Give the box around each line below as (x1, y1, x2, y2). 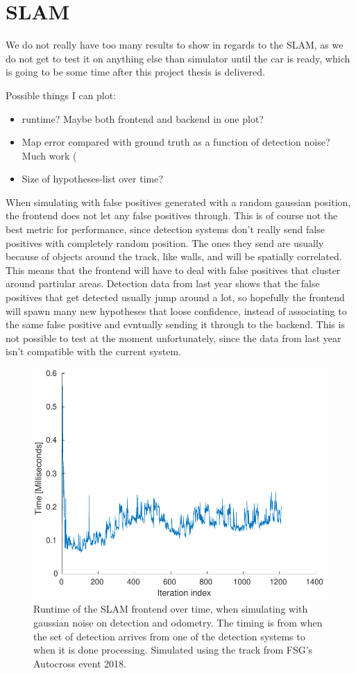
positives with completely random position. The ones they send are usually (6, 235, 324, 250)
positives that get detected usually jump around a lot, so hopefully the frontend (6, 290, 345, 305)
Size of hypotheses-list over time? (22, 171, 164, 186)
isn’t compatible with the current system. (6, 344, 182, 359)
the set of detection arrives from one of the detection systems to (33, 629, 305, 643)
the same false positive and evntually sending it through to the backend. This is (6, 317, 345, 332)
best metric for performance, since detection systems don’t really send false (6, 222, 325, 237)
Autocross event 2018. (33, 656, 126, 670)
